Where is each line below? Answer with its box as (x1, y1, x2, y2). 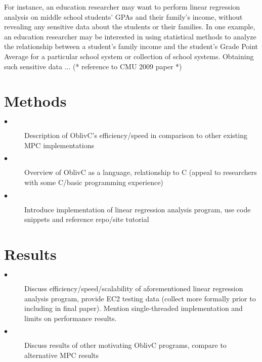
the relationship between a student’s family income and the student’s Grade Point (4, 41, 258, 52)
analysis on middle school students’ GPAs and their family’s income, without (4, 11, 243, 22)
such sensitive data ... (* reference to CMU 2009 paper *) (4, 61, 182, 71)
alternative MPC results (24, 349, 99, 360)
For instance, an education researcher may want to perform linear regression (4, 2, 240, 12)
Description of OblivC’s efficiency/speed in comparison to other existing (24, 130, 247, 141)
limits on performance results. (24, 312, 117, 323)
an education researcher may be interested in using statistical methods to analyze (4, 31, 256, 41)
